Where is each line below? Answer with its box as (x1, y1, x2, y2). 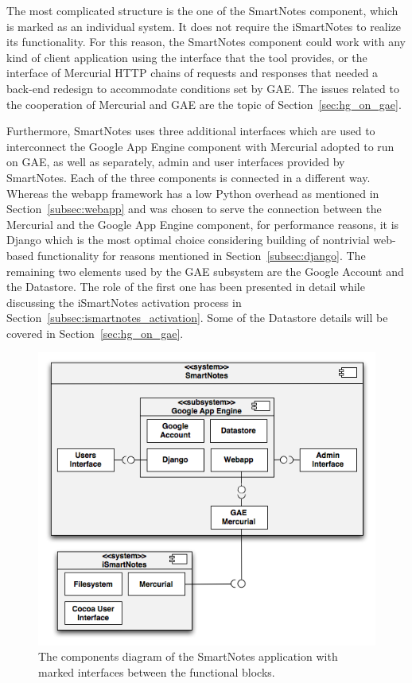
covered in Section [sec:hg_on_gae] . (6, 324, 184, 341)
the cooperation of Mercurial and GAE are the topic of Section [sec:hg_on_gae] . (6, 95, 402, 112)
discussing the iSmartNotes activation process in (6, 293, 242, 310)
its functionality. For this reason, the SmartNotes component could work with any (6, 33, 406, 50)
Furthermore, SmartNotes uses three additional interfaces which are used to (6, 122, 375, 139)
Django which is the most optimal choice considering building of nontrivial (6, 231, 370, 248)
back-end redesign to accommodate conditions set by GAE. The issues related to (6, 80, 399, 96)
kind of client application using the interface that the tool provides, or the (6, 49, 367, 65)
